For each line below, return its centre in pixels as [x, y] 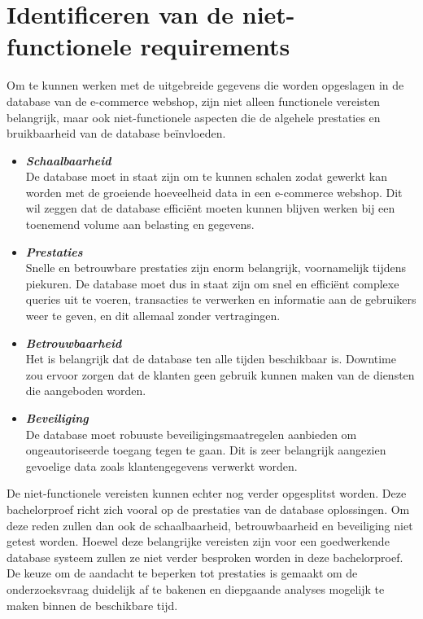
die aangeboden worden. [86, 391]
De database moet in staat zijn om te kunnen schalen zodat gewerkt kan [206, 176]
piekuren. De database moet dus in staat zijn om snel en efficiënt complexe [212, 283]
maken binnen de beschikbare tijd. [92, 605]
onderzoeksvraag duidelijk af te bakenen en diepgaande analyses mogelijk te [196, 588]
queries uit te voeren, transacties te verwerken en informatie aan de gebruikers [221, 299]
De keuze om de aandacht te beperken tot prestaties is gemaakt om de [182, 573]
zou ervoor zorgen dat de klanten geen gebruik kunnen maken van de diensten [220, 374]
